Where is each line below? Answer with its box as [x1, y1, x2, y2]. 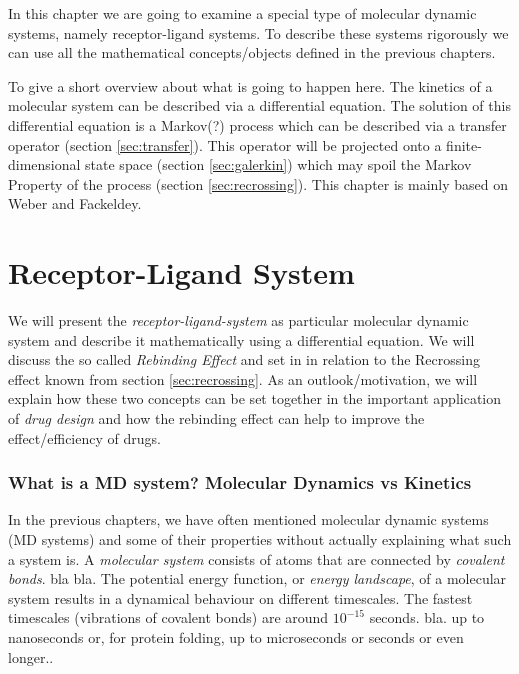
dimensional [8, 154, 81, 175]
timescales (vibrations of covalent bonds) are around [8, 607, 329, 628]
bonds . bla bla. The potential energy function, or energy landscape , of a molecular [8, 568, 507, 589]
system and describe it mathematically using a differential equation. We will [8, 329, 475, 350]
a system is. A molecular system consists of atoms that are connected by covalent [8, 548, 505, 569]
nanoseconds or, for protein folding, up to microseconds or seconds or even [8, 627, 464, 647]
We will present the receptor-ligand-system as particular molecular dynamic [8, 310, 469, 331]
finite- [446, 134, 482, 155]
